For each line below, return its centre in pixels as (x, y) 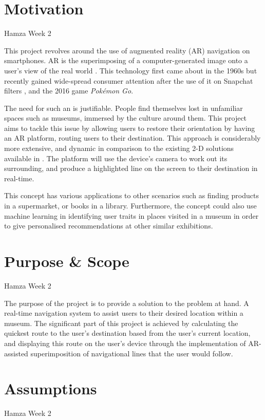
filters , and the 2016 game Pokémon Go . (69, 91)
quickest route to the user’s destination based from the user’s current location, (127, 333)
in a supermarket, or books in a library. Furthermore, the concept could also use (130, 206)
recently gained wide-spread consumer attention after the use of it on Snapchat (129, 80)
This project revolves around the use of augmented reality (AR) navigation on (127, 50)
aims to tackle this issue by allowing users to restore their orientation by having (130, 128)
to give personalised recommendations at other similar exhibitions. (109, 226)
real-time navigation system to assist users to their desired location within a (124, 313)
